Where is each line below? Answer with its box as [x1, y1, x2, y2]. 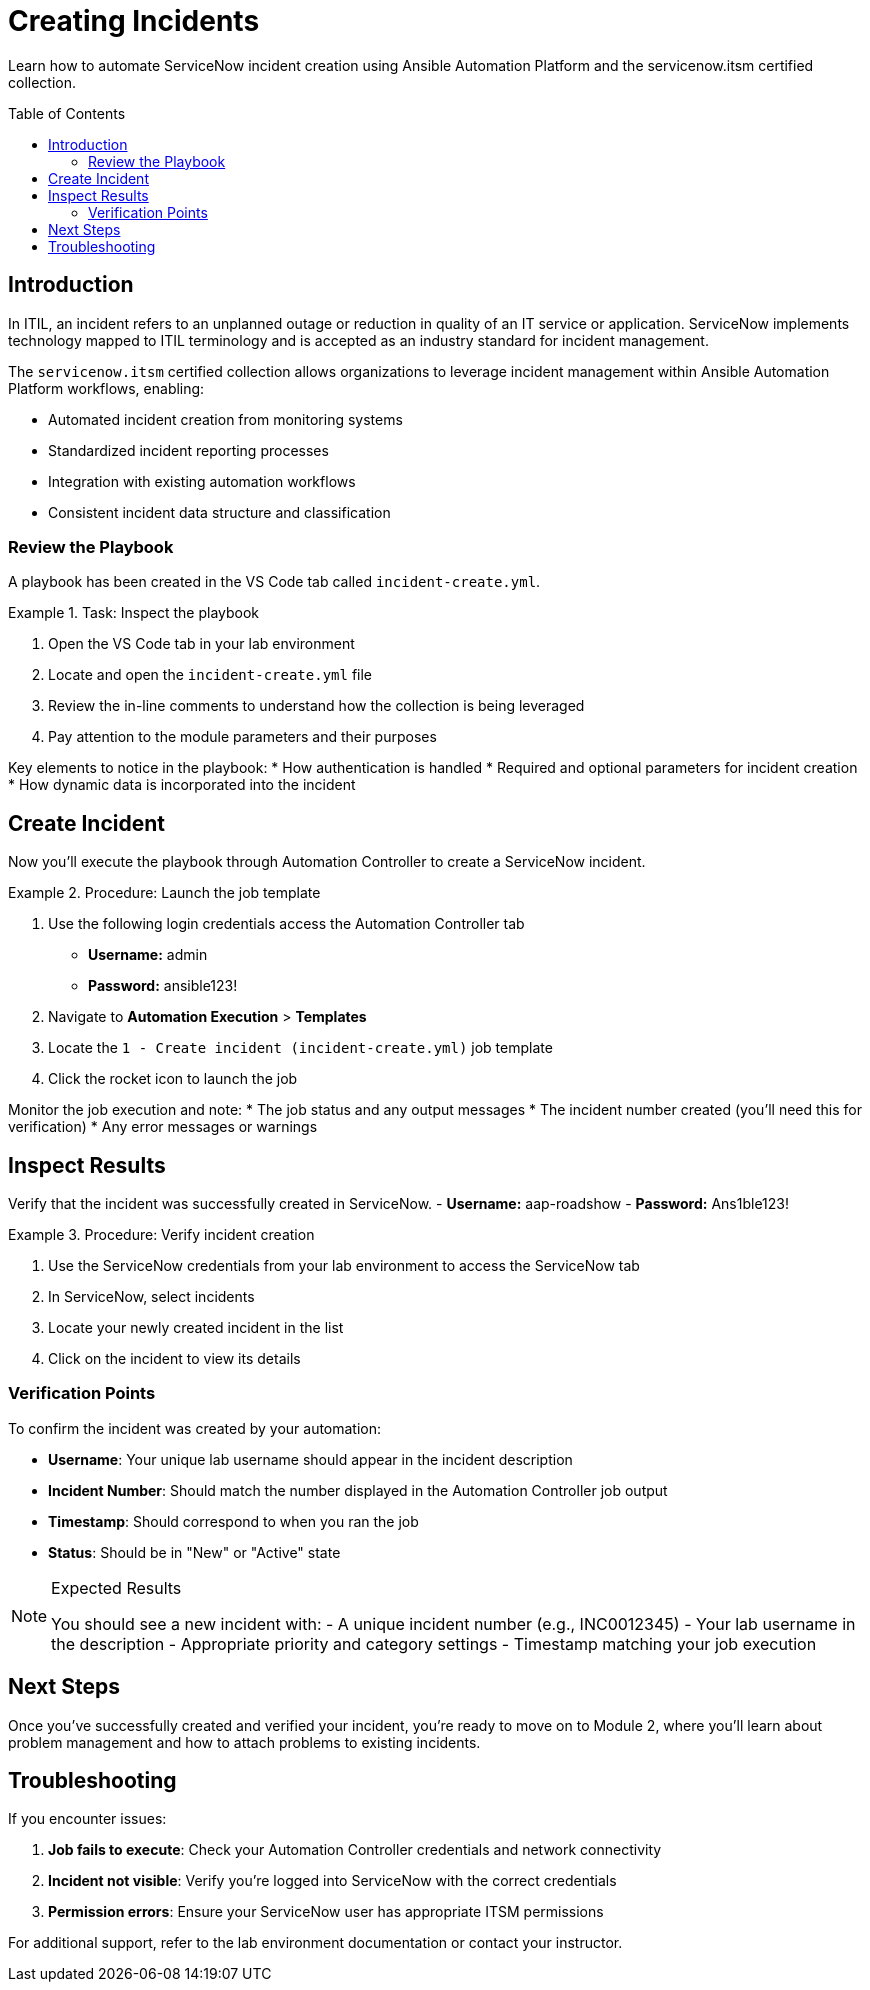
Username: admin [88, 946, 208, 964]
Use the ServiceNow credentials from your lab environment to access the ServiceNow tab [48, 1257, 640, 1275]
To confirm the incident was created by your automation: [8, 1419, 382, 1437]
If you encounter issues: [8, 1810, 167, 1828]
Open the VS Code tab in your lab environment [48, 635, 355, 653]
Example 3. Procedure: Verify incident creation [8, 1226, 315, 1244]
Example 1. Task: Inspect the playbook [8, 604, 260, 622]
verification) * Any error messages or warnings [8, 1118, 318, 1136]
